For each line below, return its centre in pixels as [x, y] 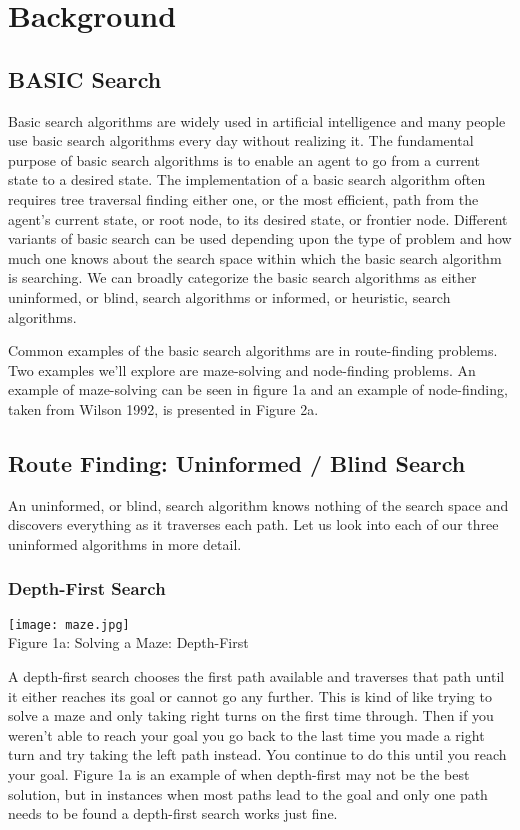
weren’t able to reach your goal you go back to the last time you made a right [246, 734]
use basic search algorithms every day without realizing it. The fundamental [241, 140]
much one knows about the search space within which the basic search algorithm [255, 257]
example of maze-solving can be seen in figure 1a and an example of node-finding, [258, 389]
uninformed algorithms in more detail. [125, 543]
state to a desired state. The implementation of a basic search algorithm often [247, 179]
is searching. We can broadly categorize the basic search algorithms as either [242, 277]
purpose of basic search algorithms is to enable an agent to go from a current [244, 159]
